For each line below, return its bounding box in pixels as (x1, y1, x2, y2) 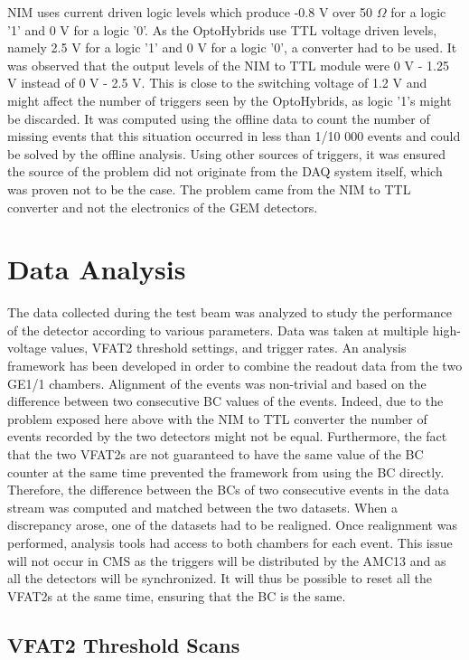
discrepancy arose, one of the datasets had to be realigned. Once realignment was (7, 515, 457, 534)
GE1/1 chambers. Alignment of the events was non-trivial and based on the (7, 373, 427, 392)
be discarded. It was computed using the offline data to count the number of (7, 108, 430, 127)
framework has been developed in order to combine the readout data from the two (7, 356, 463, 375)
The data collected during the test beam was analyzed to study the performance (7, 303, 452, 322)
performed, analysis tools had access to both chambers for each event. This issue (7, 533, 453, 552)
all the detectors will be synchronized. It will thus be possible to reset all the (7, 569, 432, 588)
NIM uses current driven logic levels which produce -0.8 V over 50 (7, 3, 373, 21)
